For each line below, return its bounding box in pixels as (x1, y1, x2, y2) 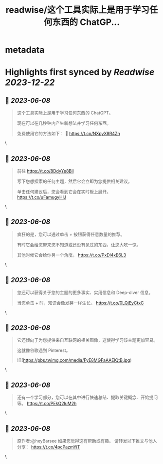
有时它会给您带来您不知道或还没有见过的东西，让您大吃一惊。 (17, 242, 141, 248)
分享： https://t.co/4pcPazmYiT (17, 444, 80, 450)
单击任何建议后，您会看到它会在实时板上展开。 (17, 189, 111, 194)
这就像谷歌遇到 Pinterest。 (17, 348, 71, 353)
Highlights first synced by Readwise (5, 67, 155, 78)
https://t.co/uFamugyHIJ (17, 194, 67, 200)
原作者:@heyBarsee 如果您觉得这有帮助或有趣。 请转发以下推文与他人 (17, 438, 157, 444)
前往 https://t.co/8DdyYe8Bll (17, 168, 74, 174)
